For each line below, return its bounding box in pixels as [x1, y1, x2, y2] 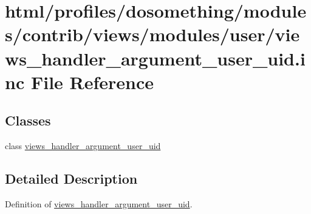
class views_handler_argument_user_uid [5, 139, 161, 152]
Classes [5, 111, 51, 130]
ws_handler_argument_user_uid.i [5, 45, 306, 70]
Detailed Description [5, 169, 138, 188]
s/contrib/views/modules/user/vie [5, 22, 300, 47]
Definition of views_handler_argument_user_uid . [5, 197, 193, 210]
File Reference [30, 69, 154, 94]
